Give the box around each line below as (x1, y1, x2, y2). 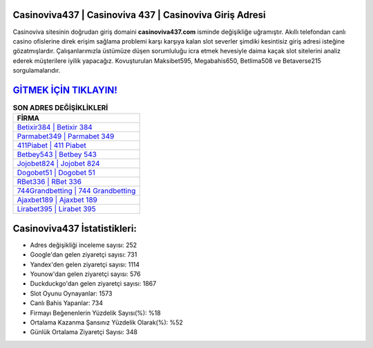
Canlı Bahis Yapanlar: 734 (30, 299, 104, 307)
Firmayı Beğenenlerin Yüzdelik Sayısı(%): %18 (30, 309, 162, 317)
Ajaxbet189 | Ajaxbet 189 (17, 195, 98, 205)
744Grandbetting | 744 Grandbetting (17, 186, 136, 196)
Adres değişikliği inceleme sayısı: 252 (30, 241, 137, 249)
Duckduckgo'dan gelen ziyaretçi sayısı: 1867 (30, 280, 157, 288)
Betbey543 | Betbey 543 (17, 149, 97, 159)
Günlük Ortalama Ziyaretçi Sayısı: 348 (30, 328, 138, 336)
